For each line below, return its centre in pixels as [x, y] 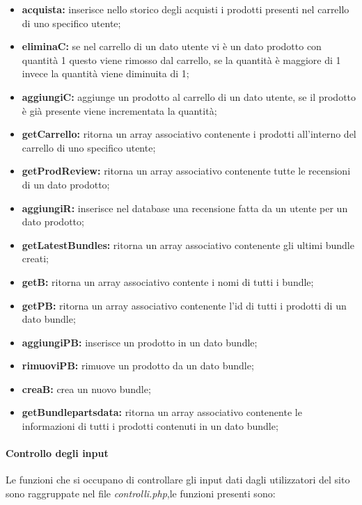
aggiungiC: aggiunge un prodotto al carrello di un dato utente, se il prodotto [189, 96]
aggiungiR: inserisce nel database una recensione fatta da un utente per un [185, 208]
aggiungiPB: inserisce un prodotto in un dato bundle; [140, 342]
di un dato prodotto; [66, 184]
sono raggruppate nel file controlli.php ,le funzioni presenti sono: [141, 494]
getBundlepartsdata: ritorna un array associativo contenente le [162, 412]
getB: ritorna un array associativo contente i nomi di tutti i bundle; [168, 281]
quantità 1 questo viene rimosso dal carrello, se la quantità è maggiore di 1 [181, 59]
